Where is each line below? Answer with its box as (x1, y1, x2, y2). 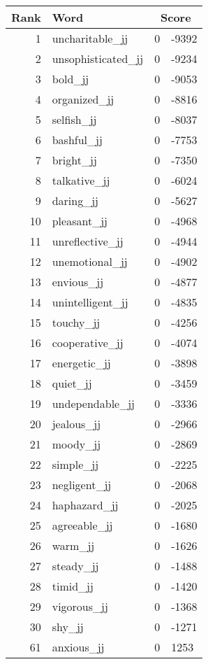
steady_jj (52, 558, 99, 574)
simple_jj (52, 456, 99, 472)
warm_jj (52, 537, 95, 553)
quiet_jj (52, 375, 92, 391)
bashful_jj (52, 132, 103, 148)
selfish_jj (52, 111, 97, 127)
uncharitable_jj (52, 30, 128, 46)
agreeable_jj (52, 517, 113, 533)
